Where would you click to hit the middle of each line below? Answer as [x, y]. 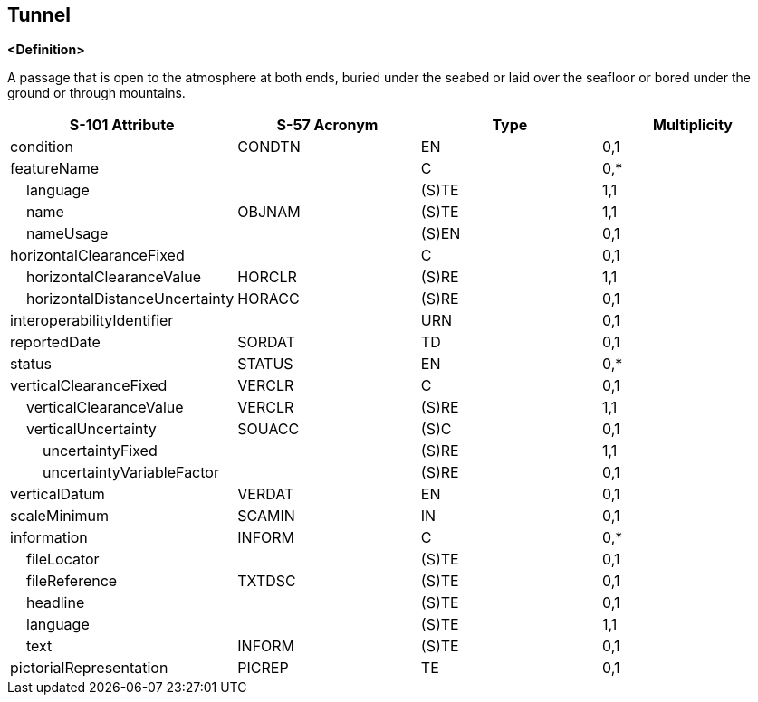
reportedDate [55, 342]
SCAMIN [266, 516]
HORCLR [267, 277]
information [49, 538]
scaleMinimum [60, 516]
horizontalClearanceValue [114, 277]
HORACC [269, 299]
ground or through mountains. [96, 93]
